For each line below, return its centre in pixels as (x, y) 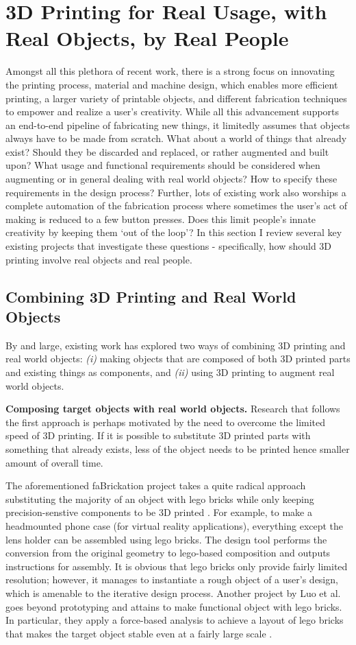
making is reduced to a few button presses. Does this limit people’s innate (161, 219)
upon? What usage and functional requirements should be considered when (163, 165)
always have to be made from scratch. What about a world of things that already (176, 138)
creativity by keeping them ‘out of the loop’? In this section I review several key (174, 232)
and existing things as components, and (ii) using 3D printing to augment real (170, 372)
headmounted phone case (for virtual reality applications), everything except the (175, 525)
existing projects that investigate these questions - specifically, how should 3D (169, 246)
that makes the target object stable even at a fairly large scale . (139, 633)
